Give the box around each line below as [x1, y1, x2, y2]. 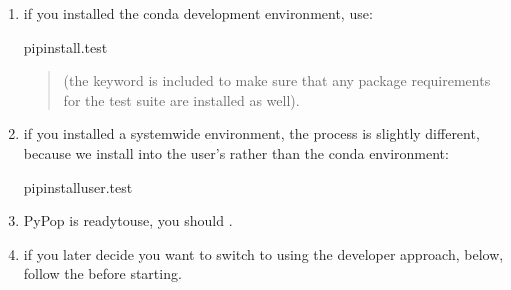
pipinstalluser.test [23, 176, 133, 197]
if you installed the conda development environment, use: [23, 3, 373, 23]
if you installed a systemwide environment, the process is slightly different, [23, 123, 480, 144]
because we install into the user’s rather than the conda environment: [23, 142, 449, 163]
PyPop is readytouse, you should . [23, 210, 233, 231]
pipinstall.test [23, 36, 108, 57]
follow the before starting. [23, 263, 182, 284]
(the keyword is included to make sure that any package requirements [63, 70, 491, 91]
